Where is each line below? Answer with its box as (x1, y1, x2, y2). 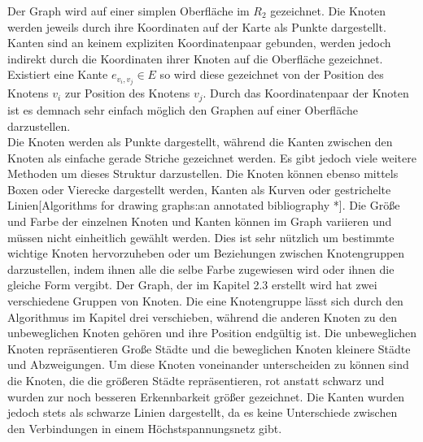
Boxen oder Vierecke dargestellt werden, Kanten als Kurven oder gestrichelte (7, 180, 391, 197)
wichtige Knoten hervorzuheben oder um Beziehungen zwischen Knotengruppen (7, 245, 405, 262)
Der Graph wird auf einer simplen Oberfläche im (7, 2, 250, 19)
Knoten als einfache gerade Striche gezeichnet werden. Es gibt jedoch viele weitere (7, 149, 416, 166)
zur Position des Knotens (64, 84, 190, 102)
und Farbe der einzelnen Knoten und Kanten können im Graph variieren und (7, 213, 392, 230)
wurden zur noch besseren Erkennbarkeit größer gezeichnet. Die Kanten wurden (7, 388, 405, 405)
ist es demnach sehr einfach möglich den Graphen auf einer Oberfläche (7, 101, 358, 118)
